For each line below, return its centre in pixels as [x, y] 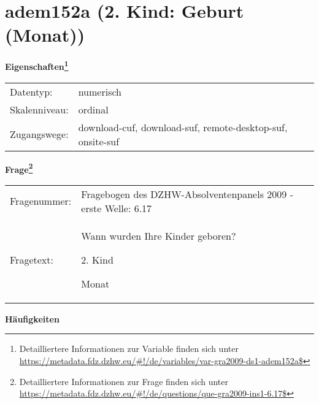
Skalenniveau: [39, 109]
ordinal [93, 109]
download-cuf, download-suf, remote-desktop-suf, [183, 127]
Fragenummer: [41, 201]
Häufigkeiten [32, 318]
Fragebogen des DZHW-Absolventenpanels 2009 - [187, 194]
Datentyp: [31, 91]
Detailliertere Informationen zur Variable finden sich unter [129, 349]
